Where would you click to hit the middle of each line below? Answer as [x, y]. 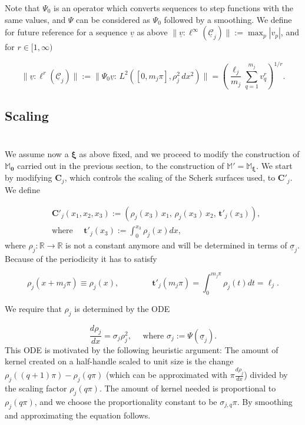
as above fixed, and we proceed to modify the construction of [189, 154]
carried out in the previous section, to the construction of [121, 166]
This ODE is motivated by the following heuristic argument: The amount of [142, 349]
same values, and [35, 19]
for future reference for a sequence [66, 32]
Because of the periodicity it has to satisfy [81, 258]
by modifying [29, 177]
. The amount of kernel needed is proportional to [188, 388]
